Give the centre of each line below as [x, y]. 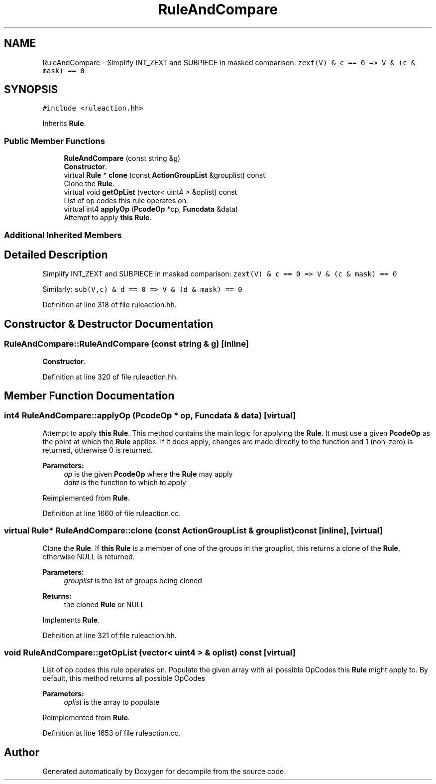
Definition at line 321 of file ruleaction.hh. [109, 635]
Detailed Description [56, 255]
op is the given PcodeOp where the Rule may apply [148, 474]
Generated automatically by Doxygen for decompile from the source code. [164, 772]
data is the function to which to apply [125, 482]
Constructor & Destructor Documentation [109, 324]
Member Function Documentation [89, 396]
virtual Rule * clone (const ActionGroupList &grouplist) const [164, 175]
